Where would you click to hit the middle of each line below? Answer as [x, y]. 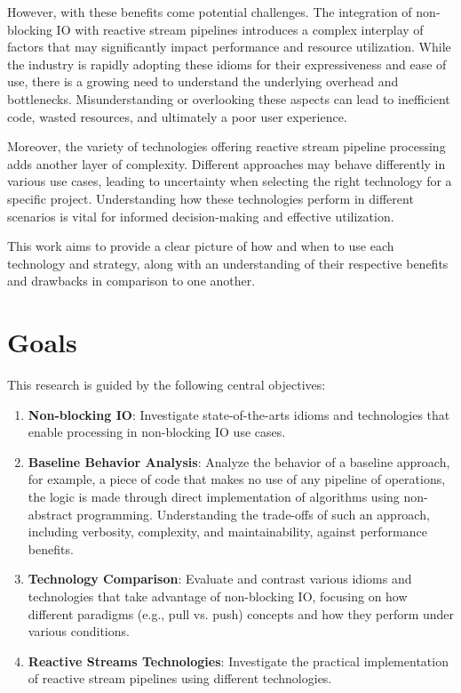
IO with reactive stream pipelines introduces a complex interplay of [240, 29]
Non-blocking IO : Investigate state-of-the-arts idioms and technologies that [239, 414]
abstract [50, 514]
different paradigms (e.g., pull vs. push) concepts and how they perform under [241, 613]
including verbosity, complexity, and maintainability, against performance [227, 532]
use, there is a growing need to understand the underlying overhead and [203, 81]
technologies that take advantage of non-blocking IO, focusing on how [218, 596]
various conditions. [79, 631]
